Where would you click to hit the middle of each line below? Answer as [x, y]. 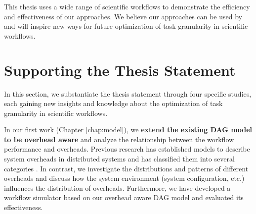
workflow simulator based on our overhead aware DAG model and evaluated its [124, 197]
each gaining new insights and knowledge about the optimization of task [113, 103]
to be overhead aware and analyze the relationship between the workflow [119, 139]
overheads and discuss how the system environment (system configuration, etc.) [124, 178]
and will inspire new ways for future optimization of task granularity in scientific [126, 26]
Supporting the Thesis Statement [120, 70]
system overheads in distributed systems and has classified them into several [119, 159]
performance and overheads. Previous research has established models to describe [127, 149]
